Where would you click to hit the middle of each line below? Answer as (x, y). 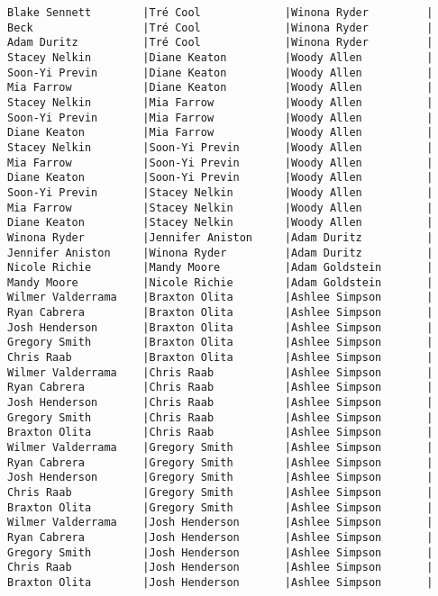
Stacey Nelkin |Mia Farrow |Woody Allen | (220, 102)
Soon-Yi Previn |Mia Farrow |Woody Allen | (220, 117)
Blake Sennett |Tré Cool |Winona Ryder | (220, 13)
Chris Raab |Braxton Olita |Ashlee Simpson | (220, 358)
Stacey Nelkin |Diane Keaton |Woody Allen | (220, 57)
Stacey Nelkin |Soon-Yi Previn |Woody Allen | (220, 147)
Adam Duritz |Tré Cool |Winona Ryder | (220, 43)
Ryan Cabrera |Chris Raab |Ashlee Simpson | (220, 388)
